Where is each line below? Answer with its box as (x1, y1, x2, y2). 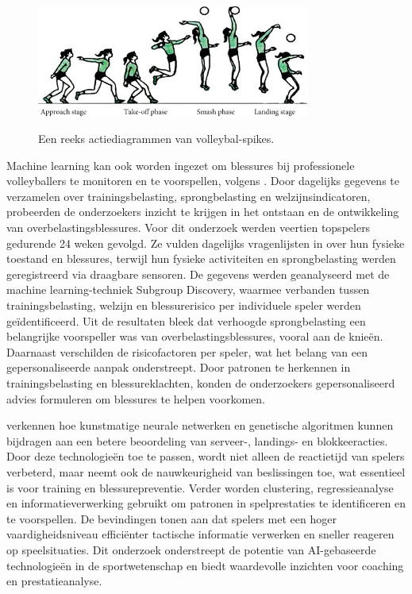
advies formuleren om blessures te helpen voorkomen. (6, 390, 265, 407)
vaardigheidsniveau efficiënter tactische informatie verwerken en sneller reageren (6, 526, 395, 542)
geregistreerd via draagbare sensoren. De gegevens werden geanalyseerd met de (6, 265, 390, 282)
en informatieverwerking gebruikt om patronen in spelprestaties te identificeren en (6, 495, 406, 511)
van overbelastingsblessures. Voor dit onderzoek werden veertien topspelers (6, 219, 371, 236)
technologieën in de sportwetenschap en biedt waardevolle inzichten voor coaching (6, 557, 404, 573)
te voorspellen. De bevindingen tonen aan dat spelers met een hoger (6, 510, 337, 526)
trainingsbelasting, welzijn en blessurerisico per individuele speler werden (6, 297, 361, 314)
